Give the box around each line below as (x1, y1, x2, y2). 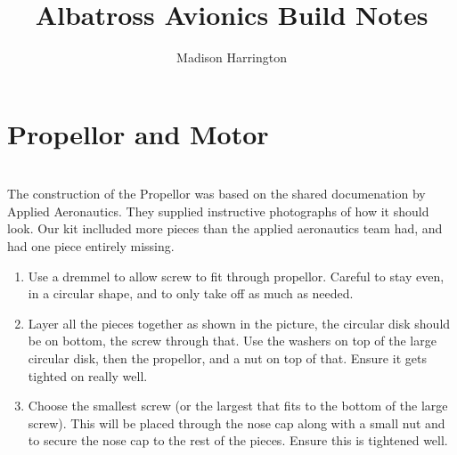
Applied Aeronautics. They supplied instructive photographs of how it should (7, 201, 429, 220)
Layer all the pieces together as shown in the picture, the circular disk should (28, 313, 451, 332)
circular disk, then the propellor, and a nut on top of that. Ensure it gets (28, 349, 427, 367)
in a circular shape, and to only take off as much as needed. (28, 284, 354, 303)
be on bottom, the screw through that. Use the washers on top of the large (28, 331, 437, 350)
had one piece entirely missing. (7, 237, 175, 256)
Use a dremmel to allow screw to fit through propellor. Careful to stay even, (28, 266, 445, 285)
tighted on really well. (28, 366, 148, 385)
